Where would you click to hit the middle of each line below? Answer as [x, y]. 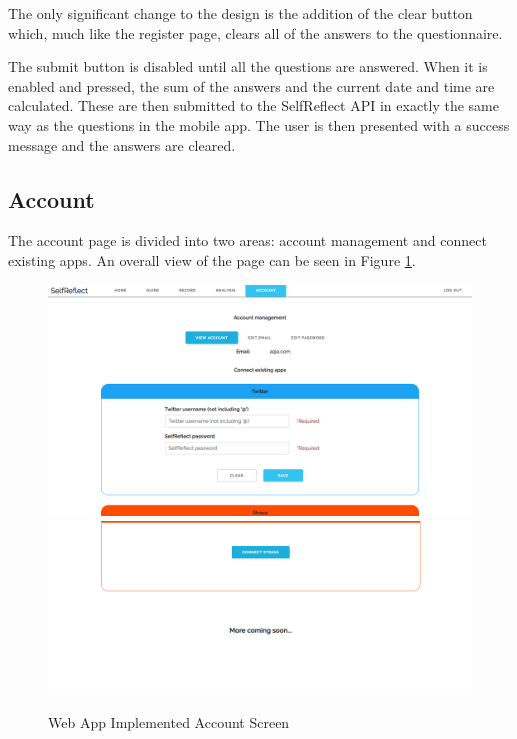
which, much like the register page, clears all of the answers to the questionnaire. [255, 32]
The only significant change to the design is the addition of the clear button [240, 13]
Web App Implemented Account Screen [169, 721]
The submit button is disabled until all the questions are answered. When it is [248, 66]
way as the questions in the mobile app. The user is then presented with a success [259, 124]
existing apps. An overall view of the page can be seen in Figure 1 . [212, 259]
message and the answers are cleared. [122, 144]
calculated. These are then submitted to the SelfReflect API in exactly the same [253, 105]
